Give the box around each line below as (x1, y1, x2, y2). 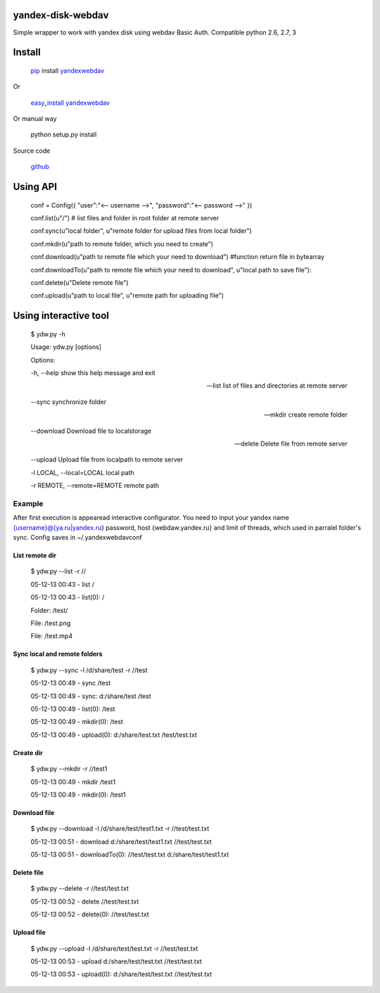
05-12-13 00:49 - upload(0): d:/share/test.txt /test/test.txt (30, 730, 197, 739)
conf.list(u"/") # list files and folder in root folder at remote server (30, 214, 220, 222)
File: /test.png (30, 619, 71, 627)
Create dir (13, 748, 44, 757)
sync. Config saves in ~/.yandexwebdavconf (13, 533, 142, 542)
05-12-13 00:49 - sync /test (30, 679, 111, 688)
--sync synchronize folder (30, 398, 107, 406)
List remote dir (13, 551, 57, 559)
